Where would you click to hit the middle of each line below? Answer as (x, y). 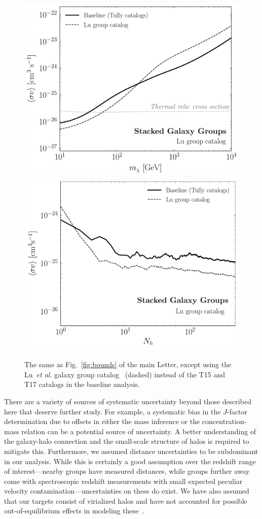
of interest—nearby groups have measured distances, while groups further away (127, 471)
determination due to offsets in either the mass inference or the (102, 421)
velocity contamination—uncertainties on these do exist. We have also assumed (127, 491)
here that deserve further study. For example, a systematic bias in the (113, 411)
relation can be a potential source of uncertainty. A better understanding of (139, 431)
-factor (237, 411)
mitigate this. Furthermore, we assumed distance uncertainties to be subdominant (131, 451)
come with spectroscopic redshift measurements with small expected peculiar (123, 481)
